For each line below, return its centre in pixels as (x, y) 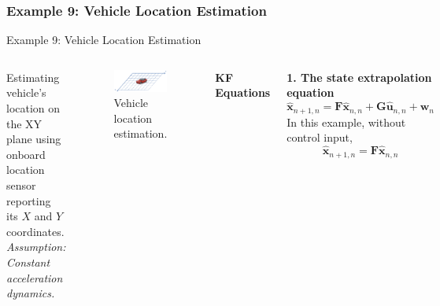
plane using (34, 139)
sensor (21, 184)
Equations (243, 92)
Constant (28, 262)
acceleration (35, 277)
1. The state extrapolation (359, 77)
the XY (24, 123)
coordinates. (35, 231)
